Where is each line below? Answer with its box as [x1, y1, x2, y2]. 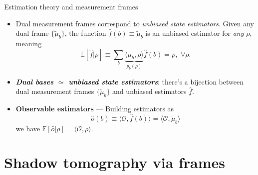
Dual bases [15, 76, 53, 87]
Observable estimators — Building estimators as [15, 103, 174, 114]
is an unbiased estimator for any [145, 28, 244, 38]
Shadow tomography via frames [4, 152, 226, 173]
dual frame [15, 28, 49, 38]
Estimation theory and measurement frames [4, 1, 138, 11]
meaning [15, 38, 42, 48]
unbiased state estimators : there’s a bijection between [68, 76, 244, 87]
